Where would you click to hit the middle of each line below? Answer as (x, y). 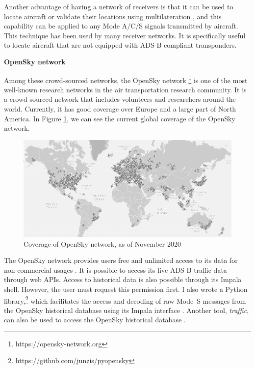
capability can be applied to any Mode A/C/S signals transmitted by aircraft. (121, 26)
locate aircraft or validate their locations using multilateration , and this (113, 16)
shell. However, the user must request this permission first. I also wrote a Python (126, 289)
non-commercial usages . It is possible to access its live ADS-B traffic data (115, 270)
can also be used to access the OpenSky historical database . (95, 320)
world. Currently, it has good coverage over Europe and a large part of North (120, 109)
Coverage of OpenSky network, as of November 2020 (102, 243)
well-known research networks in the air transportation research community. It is (125, 89)
